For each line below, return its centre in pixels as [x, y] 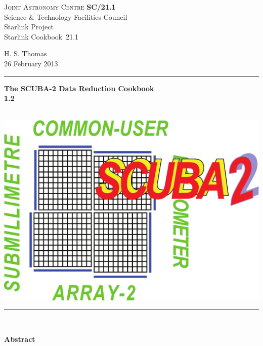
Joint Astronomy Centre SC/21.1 [60, 7]
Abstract [20, 339]
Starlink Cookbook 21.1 [41, 36]
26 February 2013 [31, 63]
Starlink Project [29, 27]
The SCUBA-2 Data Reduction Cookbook [79, 88]
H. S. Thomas [26, 53]
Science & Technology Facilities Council [66, 16]
